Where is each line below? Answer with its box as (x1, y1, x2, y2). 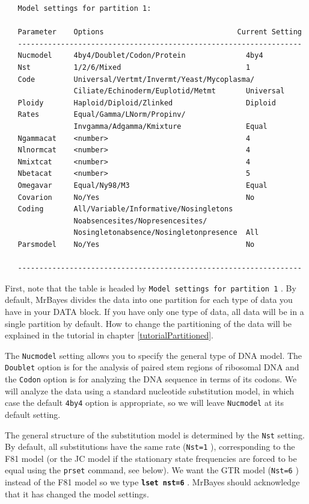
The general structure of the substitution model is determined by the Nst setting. (5, 428, 305, 441)
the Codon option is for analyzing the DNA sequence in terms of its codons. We (5, 373, 297, 385)
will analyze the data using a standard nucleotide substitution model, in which (5, 384, 295, 397)
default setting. (5, 408, 61, 420)
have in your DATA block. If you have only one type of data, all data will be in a (5, 305, 304, 317)
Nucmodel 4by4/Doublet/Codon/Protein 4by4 (17, 51, 263, 60)
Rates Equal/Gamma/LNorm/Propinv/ (17, 110, 186, 119)
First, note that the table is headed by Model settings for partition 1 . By (5, 281, 296, 294)
